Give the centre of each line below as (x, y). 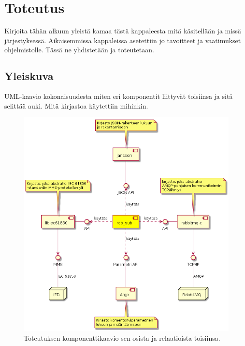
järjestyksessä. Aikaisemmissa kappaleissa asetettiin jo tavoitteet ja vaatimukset (123, 40)
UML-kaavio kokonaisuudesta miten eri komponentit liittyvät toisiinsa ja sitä (119, 96)
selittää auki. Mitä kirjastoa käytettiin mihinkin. (76, 105)
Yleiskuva (29, 76)
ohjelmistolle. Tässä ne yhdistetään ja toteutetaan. (79, 50)
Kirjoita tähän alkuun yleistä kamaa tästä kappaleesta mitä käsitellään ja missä (123, 31)
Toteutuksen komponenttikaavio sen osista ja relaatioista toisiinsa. (122, 338)
